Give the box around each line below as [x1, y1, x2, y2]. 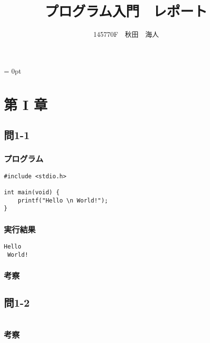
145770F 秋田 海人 [93, 29, 159, 39]
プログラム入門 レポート [45, 1, 208, 21]
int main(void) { [4, 189, 60, 196]
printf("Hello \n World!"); [17, 197, 108, 204]
